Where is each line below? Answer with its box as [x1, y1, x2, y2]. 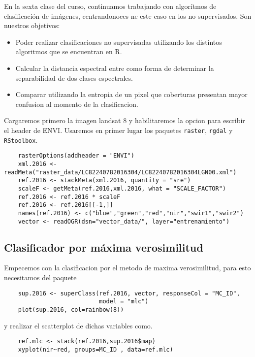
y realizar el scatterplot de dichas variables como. [4, 320, 153, 330]
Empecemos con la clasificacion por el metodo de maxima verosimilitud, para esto [4, 262, 251, 273]
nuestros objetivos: [4, 20, 60, 31]
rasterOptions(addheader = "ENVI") [18, 152, 134, 160]
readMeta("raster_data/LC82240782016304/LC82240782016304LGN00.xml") [4, 168, 237, 176]
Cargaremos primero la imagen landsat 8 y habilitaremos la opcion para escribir [4, 115, 245, 126]
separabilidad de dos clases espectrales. [15, 72, 133, 83]
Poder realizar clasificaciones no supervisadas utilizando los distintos [15, 36, 222, 47]
